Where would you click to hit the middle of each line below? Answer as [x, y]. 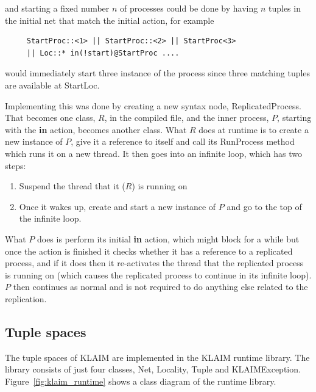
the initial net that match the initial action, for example [110, 20]
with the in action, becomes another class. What [96, 129]
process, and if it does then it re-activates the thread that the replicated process [154, 263]
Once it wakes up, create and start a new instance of [118, 206]
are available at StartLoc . [52, 85]
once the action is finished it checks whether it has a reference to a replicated [149, 251]
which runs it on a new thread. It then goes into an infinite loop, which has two [153, 153]
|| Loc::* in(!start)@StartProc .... [103, 53]
